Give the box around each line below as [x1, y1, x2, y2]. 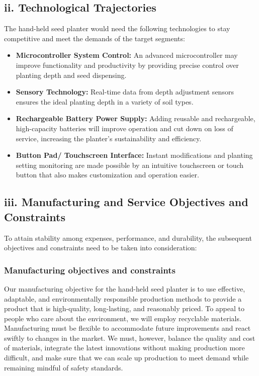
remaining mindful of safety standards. [4, 362, 123, 372]
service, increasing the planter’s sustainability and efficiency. [16, 133, 202, 143]
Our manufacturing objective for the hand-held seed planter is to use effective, [4, 283, 245, 294]
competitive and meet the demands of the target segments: [4, 33, 185, 43]
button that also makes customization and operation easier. [16, 169, 199, 180]
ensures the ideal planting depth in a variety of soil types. [16, 96, 194, 107]
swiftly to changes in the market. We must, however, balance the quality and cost [4, 332, 255, 343]
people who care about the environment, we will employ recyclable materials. [4, 313, 241, 323]
